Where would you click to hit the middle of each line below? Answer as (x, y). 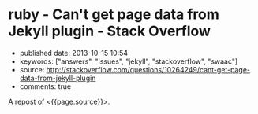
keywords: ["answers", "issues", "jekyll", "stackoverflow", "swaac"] (129, 61)
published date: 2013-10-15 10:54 (74, 53)
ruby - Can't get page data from (114, 15)
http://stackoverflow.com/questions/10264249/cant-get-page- (148, 69)
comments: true (45, 86)
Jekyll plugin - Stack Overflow (110, 31)
